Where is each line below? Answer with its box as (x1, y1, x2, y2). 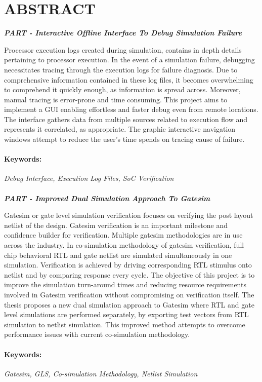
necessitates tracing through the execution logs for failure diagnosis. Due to (4, 64, 238, 74)
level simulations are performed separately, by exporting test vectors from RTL (4, 309, 249, 320)
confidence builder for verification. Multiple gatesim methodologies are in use (4, 230, 243, 240)
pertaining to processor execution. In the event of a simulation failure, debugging (4, 54, 255, 65)
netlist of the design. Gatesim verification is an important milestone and (4, 219, 228, 230)
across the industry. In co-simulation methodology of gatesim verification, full (4, 240, 244, 250)
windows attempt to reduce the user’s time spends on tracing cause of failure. (4, 134, 245, 144)
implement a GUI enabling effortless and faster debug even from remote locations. (4, 104, 258, 114)
